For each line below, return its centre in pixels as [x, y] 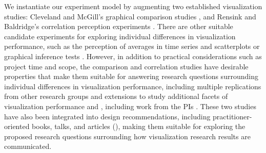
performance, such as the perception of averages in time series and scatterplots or [132, 46]
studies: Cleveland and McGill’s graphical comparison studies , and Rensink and [130, 16]
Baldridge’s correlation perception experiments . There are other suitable [119, 26]
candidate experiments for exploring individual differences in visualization [120, 36]
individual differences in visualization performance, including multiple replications [133, 86]
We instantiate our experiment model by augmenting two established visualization [133, 6]
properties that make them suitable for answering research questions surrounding [131, 76]
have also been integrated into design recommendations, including [107, 116]
